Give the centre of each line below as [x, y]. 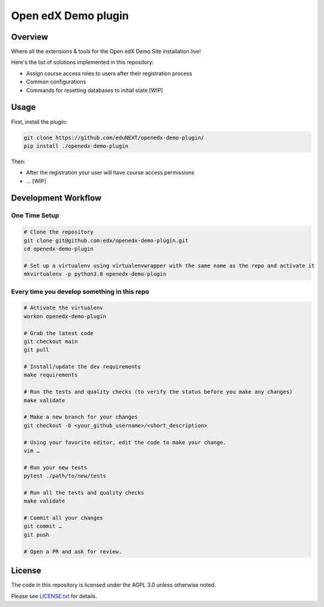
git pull [37, 350]
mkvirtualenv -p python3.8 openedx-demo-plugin [95, 274]
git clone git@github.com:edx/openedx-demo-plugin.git [106, 240]
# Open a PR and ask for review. [73, 551]
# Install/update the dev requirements [82, 367]
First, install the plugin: [39, 122]
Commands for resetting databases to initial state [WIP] [94, 90]
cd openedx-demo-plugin [59, 249]
